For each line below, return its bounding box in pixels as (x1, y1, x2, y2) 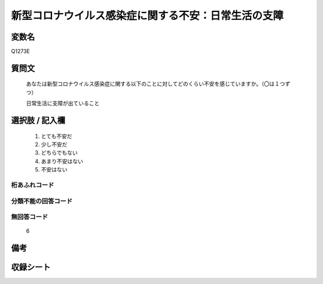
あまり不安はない (41, 158, 83, 165)
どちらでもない (41, 149, 78, 156)
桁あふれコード (11, 180, 54, 189)
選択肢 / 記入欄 (11, 116, 66, 126)
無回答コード (11, 213, 48, 221)
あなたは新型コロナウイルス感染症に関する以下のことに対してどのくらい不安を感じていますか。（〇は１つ (26, 80, 285, 87)
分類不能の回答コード (11, 197, 73, 205)
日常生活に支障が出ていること (26, 99, 100, 107)
